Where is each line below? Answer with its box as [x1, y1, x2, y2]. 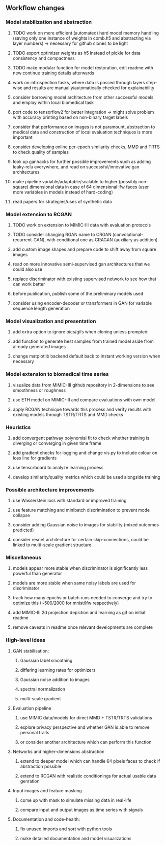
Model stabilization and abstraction [5, 19, 92, 26]
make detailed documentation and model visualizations [20, 835, 132, 841]
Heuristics [5, 423, 31, 430]
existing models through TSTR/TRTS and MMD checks [12, 411, 123, 418]
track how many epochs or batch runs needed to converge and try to [12, 595, 153, 601]
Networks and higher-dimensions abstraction [12, 748, 105, 754]
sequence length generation [12, 305, 70, 311]
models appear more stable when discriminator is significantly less [12, 565, 148, 571]
